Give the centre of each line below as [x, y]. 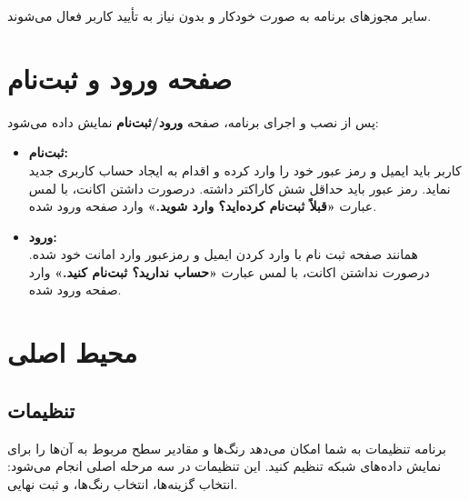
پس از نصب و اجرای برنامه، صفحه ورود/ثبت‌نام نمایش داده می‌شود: [193, 121]
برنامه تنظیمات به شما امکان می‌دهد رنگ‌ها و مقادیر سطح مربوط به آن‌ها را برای [227, 448]
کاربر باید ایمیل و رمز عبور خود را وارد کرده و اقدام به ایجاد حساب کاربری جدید [245, 170]
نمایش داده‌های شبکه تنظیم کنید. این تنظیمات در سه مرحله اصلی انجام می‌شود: [225, 466]
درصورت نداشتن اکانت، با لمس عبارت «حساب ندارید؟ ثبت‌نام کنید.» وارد [229, 271]
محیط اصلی [72, 352]
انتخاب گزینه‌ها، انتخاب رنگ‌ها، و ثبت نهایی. [123, 483]
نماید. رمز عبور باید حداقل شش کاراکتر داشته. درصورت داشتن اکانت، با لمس [239, 188]
